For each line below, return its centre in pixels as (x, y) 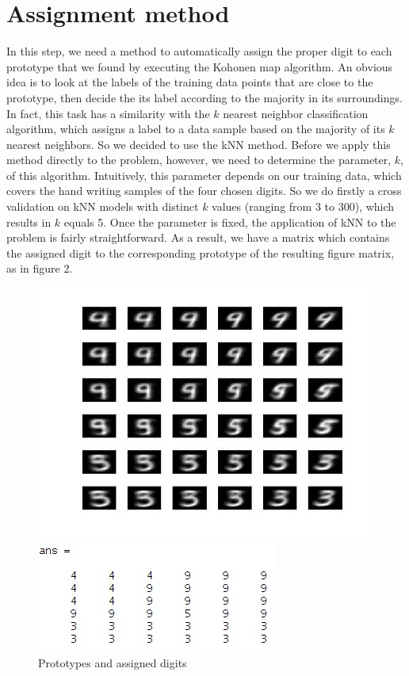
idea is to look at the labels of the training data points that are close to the (190, 82)
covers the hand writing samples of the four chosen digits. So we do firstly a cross (204, 191)
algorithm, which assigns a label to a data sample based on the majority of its (196, 129)
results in (29, 222)
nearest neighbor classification (296, 113)
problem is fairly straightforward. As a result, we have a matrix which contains (198, 237)
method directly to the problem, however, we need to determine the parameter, (199, 160)
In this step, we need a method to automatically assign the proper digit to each (199, 51)
